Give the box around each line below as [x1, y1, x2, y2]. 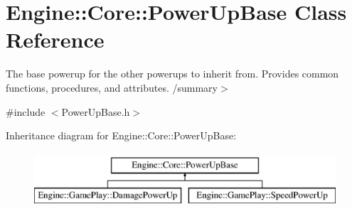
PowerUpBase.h [61, 104, 130, 119]
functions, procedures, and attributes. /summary [6, 80, 218, 95]
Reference [6, 25, 105, 54]
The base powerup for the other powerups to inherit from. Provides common [6, 66, 339, 81]
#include [6, 104, 46, 119]
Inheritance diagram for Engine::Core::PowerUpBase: [6, 128, 237, 143]
